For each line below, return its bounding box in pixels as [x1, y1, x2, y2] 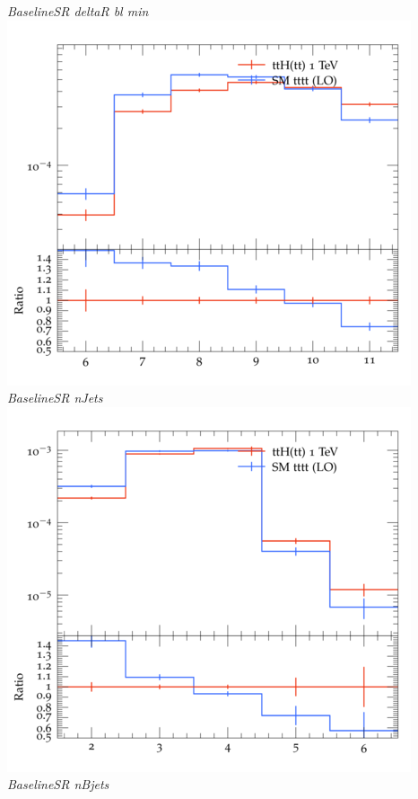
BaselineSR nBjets [7, 775, 109, 794]
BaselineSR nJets [7, 388, 103, 407]
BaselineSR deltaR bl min [7, 2, 149, 20]
